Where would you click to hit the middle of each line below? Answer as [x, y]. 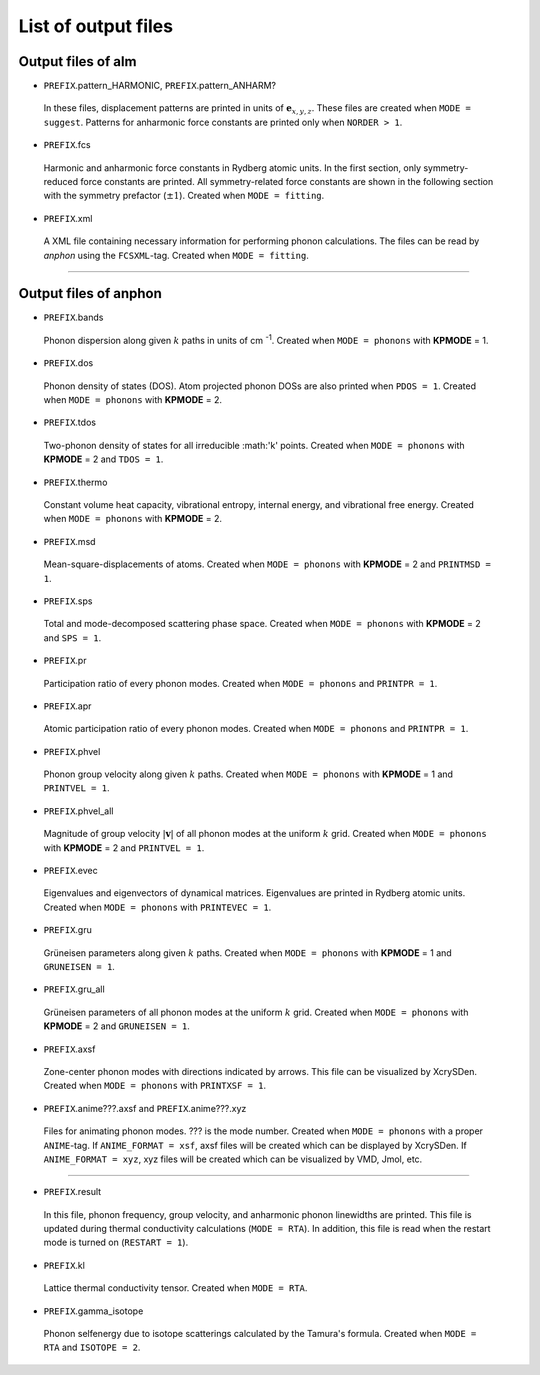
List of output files [96, 26]
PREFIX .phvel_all [78, 811]
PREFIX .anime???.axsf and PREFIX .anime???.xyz [145, 1108]
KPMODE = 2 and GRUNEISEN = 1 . [116, 1026]
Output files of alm [77, 61]
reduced [61, 182]
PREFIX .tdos [70, 422]
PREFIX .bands [73, 317]
